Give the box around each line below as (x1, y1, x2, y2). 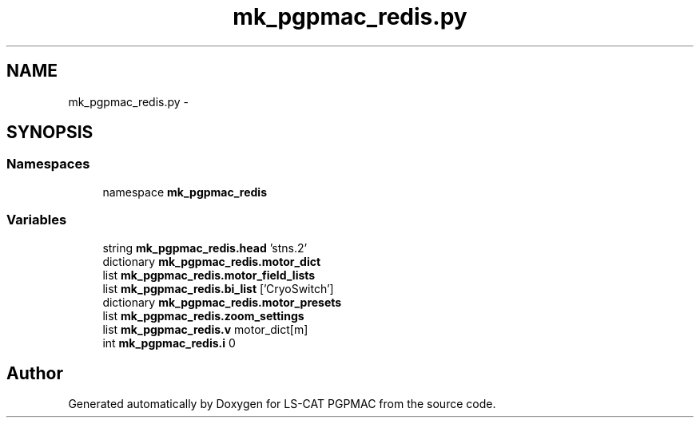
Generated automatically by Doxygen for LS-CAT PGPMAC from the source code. (68, 397, 496, 411)
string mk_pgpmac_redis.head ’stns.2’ (102, 240, 308, 255)
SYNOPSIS (6, 122, 93, 143)
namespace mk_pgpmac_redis (102, 184, 267, 199)
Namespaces (6, 156, 90, 172)
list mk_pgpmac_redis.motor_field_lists (102, 267, 316, 282)
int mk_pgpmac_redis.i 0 (102, 335, 236, 350)
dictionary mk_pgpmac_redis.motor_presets (102, 295, 342, 309)
